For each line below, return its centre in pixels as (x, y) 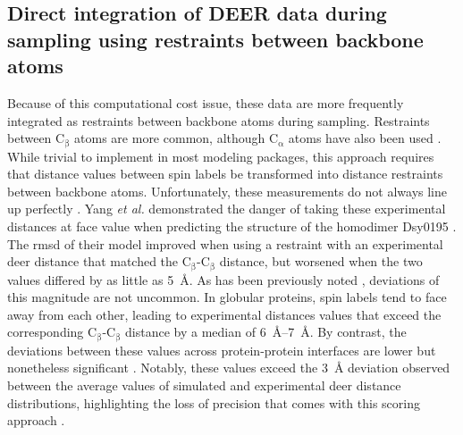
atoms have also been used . (365, 138)
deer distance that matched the (93, 261)
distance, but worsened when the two (321, 261)
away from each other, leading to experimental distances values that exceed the (224, 314)
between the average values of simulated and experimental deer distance (204, 385)
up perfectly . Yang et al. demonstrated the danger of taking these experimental (227, 209)
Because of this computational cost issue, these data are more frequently (206, 102)
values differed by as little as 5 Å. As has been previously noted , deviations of (223, 279)
